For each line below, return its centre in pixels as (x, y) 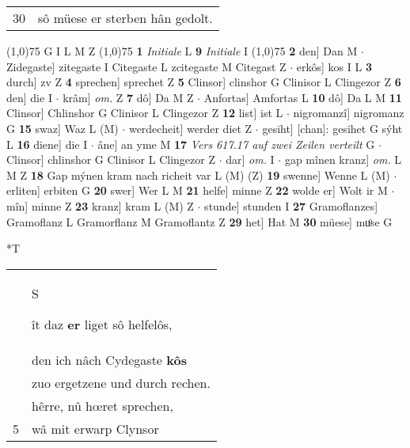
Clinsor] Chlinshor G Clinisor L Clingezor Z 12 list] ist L (145, 113)
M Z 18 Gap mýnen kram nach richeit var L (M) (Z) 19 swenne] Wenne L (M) (198, 175)
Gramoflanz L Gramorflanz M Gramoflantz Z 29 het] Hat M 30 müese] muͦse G (199, 221)
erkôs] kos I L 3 (334, 66)
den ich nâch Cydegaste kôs (109, 359)
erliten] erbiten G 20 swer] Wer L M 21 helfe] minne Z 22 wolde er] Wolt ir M (197, 190)
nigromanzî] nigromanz (349, 113)
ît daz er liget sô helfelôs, (102, 324)
